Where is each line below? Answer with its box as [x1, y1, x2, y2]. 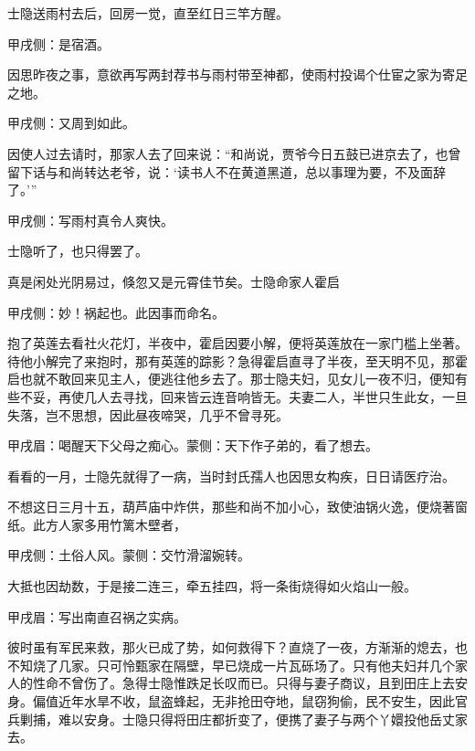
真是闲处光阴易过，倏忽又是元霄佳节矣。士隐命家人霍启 [7, 271, 340, 291]
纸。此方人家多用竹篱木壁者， [7, 514, 186, 534]
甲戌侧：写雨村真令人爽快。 [7, 210, 174, 229]
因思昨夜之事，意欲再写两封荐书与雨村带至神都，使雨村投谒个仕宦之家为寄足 [7, 65, 468, 84]
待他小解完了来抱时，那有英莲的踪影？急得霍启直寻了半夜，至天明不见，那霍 [7, 351, 468, 370]
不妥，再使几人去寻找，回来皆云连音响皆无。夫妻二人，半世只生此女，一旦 [19, 386, 468, 406]
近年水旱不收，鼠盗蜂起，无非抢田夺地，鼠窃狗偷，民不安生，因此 [58, 692, 455, 711]
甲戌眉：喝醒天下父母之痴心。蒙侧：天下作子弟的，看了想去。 [7, 436, 378, 455]
